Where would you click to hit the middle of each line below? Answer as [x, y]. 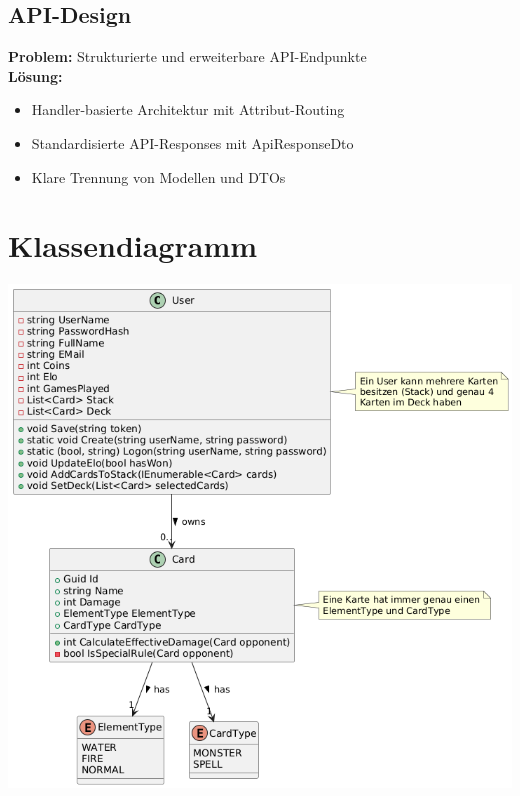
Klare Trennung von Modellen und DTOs [158, 176]
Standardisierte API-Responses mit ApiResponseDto [192, 142]
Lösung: [35, 75]
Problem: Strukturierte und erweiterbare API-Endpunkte [187, 56]
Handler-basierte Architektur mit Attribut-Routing [188, 109]
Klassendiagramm [133, 245]
